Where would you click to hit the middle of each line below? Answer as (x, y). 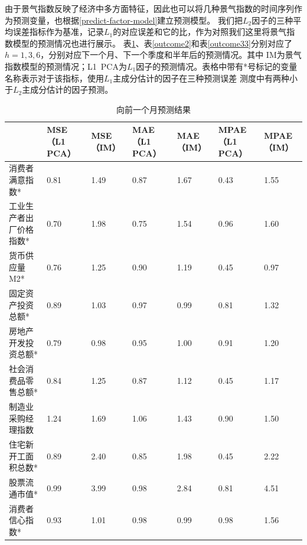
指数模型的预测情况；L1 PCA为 (66, 66)
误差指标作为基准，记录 (58, 32)
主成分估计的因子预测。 (68, 89)
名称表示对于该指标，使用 (54, 78)
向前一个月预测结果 (153, 109)
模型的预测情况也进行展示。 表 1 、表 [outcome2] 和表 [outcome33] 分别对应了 (152, 43)
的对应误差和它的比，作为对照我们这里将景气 (200, 32)
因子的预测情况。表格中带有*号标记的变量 (217, 66)
